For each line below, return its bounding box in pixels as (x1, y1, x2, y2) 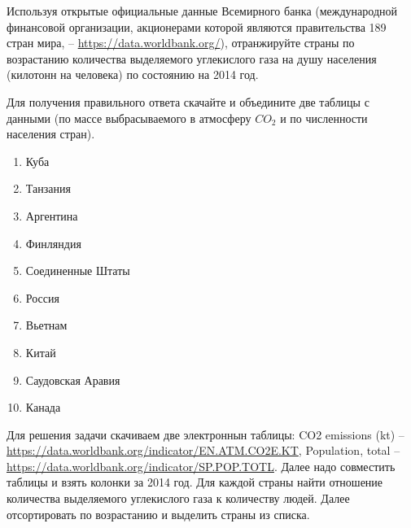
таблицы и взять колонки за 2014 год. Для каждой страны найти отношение (7, 473, 383, 491)
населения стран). (7, 125, 95, 142)
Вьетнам (25, 316, 68, 334)
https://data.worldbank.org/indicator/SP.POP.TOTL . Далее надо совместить (7, 457, 396, 474)
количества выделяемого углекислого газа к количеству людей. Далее (7, 490, 350, 507)
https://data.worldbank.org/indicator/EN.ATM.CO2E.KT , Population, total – (7, 442, 400, 459)
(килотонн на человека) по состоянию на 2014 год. (7, 66, 259, 83)
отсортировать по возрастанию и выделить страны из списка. (7, 505, 310, 522)
